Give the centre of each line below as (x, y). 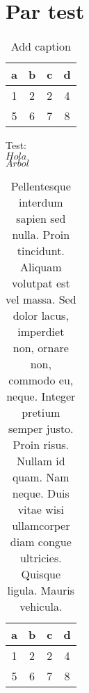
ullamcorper (41, 525)
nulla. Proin (41, 234)
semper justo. (41, 428)
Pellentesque (41, 186)
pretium (41, 412)
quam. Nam (41, 477)
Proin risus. (41, 444)
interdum (41, 202)
